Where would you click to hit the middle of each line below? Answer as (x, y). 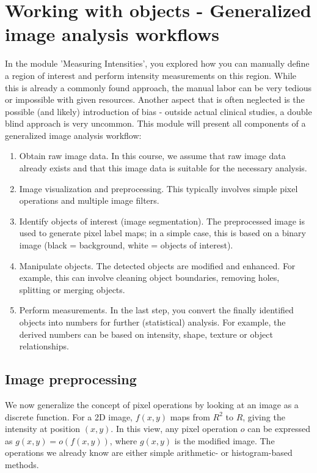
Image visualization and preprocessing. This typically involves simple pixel (158, 188)
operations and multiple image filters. (89, 200)
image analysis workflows (112, 34)
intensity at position (43, 429)
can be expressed (279, 429)
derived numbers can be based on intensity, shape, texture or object (146, 334)
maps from (190, 416)
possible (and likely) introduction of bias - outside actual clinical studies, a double (158, 111)
